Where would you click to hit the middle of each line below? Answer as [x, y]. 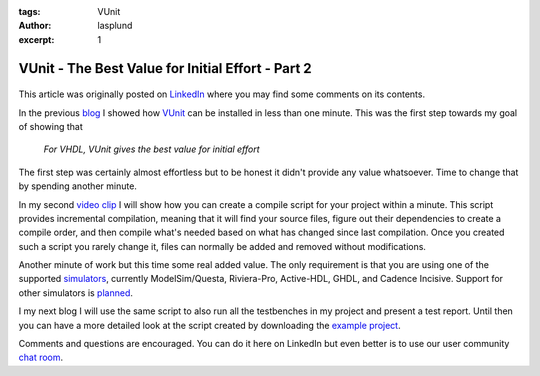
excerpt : [36, 39]
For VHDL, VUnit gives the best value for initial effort [151, 149]
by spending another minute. [77, 186]
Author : [35, 26]
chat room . [41, 357]
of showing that [51, 126]
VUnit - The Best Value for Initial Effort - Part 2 [165, 68]
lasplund [115, 26]
